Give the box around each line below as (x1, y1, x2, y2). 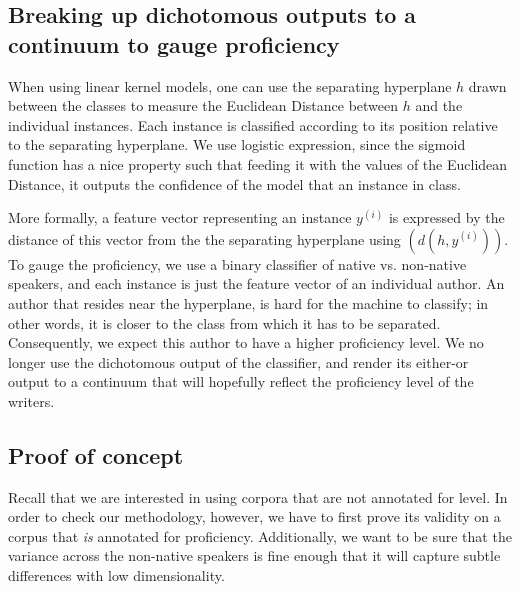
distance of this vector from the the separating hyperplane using (8, 228, 401, 249)
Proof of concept (8, 439, 184, 470)
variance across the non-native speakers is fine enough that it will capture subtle (8, 545, 501, 566)
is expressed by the (388, 207, 505, 228)
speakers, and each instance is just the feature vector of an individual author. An (8, 273, 505, 294)
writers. (8, 390, 55, 411)
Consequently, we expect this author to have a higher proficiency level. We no (8, 332, 484, 353)
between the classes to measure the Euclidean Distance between (8, 95, 399, 116)
